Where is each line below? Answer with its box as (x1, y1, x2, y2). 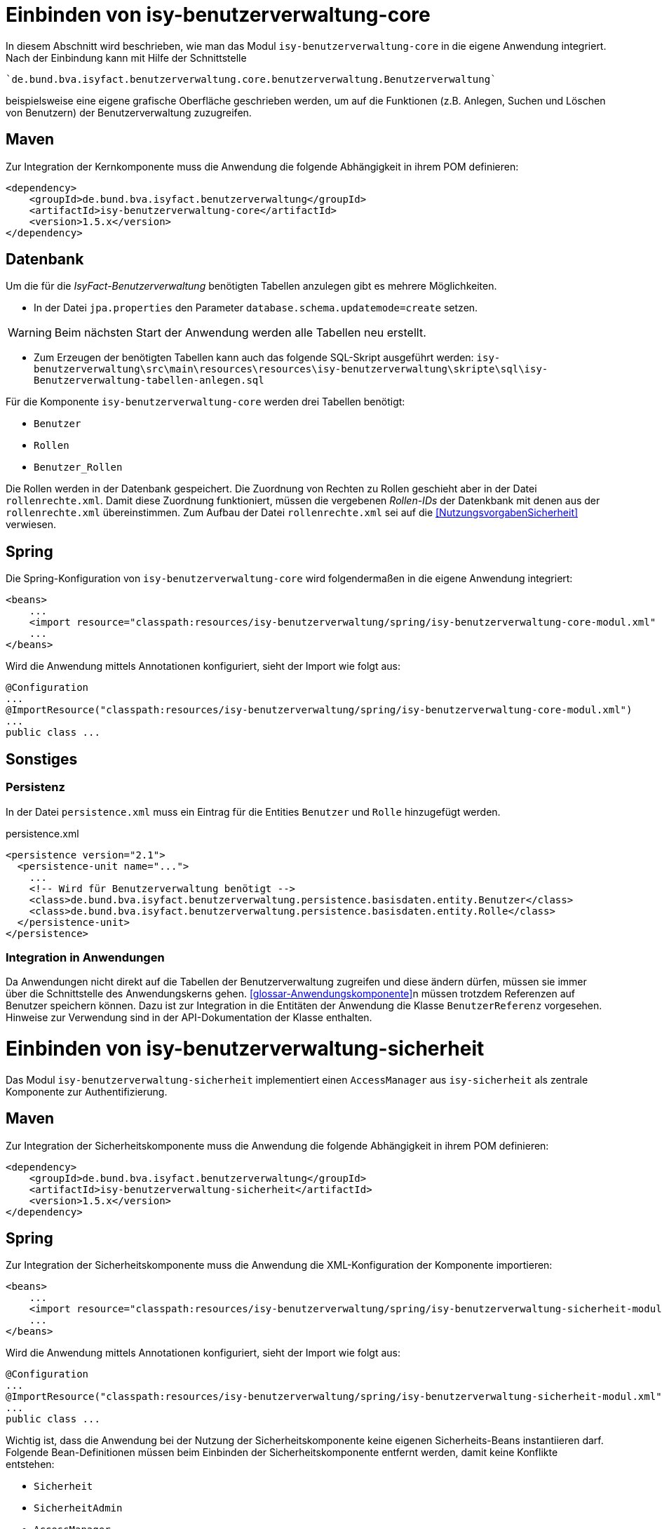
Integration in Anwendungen (6, 950, 165, 964)
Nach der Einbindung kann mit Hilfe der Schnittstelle (6, 51, 247, 64)
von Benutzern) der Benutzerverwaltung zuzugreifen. (6, 106, 252, 119)
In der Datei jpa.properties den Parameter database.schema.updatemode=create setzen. (34, 302, 478, 314)
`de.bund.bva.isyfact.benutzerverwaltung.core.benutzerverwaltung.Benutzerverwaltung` (6, 73, 496, 85)
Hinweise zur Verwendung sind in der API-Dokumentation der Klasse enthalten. (6, 1011, 372, 1024)
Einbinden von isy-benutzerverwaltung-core (6, 3, 431, 27)
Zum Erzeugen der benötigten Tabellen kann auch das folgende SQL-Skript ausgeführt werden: (34, 351, 474, 364)
